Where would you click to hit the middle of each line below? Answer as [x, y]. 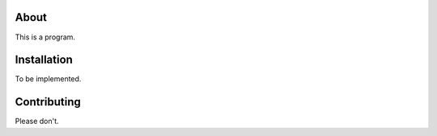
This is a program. [45, 37]
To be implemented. [48, 79]
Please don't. [37, 122]
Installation [44, 60]
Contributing [48, 102]
